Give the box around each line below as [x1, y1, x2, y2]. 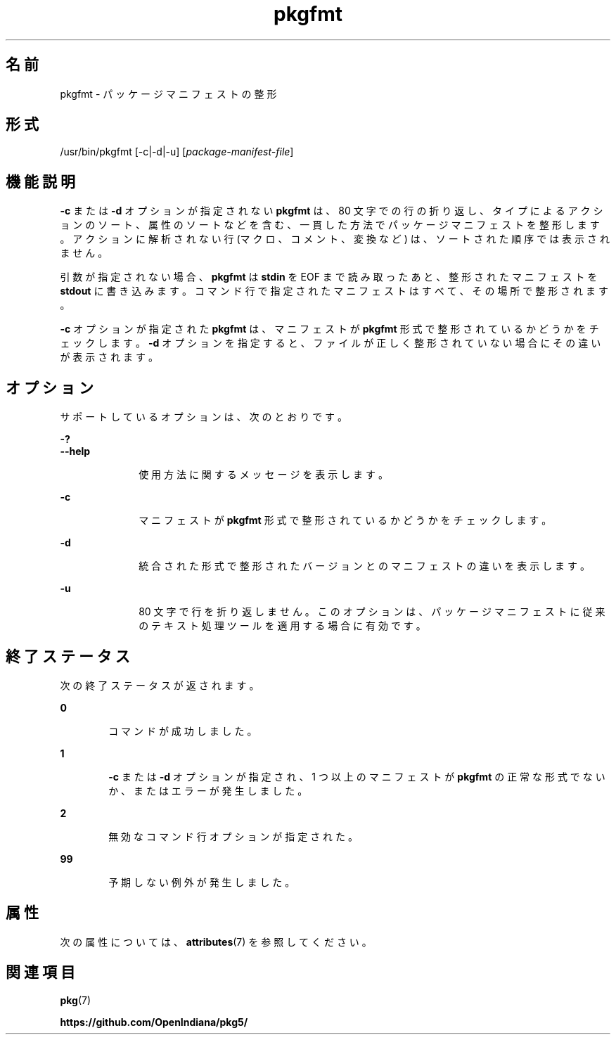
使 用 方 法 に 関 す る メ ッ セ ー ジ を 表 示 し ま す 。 [139, 468, 388, 481]
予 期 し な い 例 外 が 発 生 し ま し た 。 [108, 875, 295, 888]
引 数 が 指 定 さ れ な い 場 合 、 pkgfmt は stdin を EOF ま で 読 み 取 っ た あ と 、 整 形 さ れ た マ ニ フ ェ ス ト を [60, 271, 598, 283]
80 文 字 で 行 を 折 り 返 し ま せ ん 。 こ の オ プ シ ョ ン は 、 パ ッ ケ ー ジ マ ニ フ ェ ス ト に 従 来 [139, 605, 605, 618]
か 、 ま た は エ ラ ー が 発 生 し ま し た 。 [108, 784, 308, 797]
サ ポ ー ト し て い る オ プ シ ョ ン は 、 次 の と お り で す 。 [60, 411, 348, 423]
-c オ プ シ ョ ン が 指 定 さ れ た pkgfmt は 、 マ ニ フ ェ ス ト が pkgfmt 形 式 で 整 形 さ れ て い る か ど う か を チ [60, 323, 599, 335]
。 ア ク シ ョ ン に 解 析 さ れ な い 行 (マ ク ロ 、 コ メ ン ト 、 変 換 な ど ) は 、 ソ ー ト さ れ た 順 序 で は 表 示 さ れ [60, 233, 610, 245]
